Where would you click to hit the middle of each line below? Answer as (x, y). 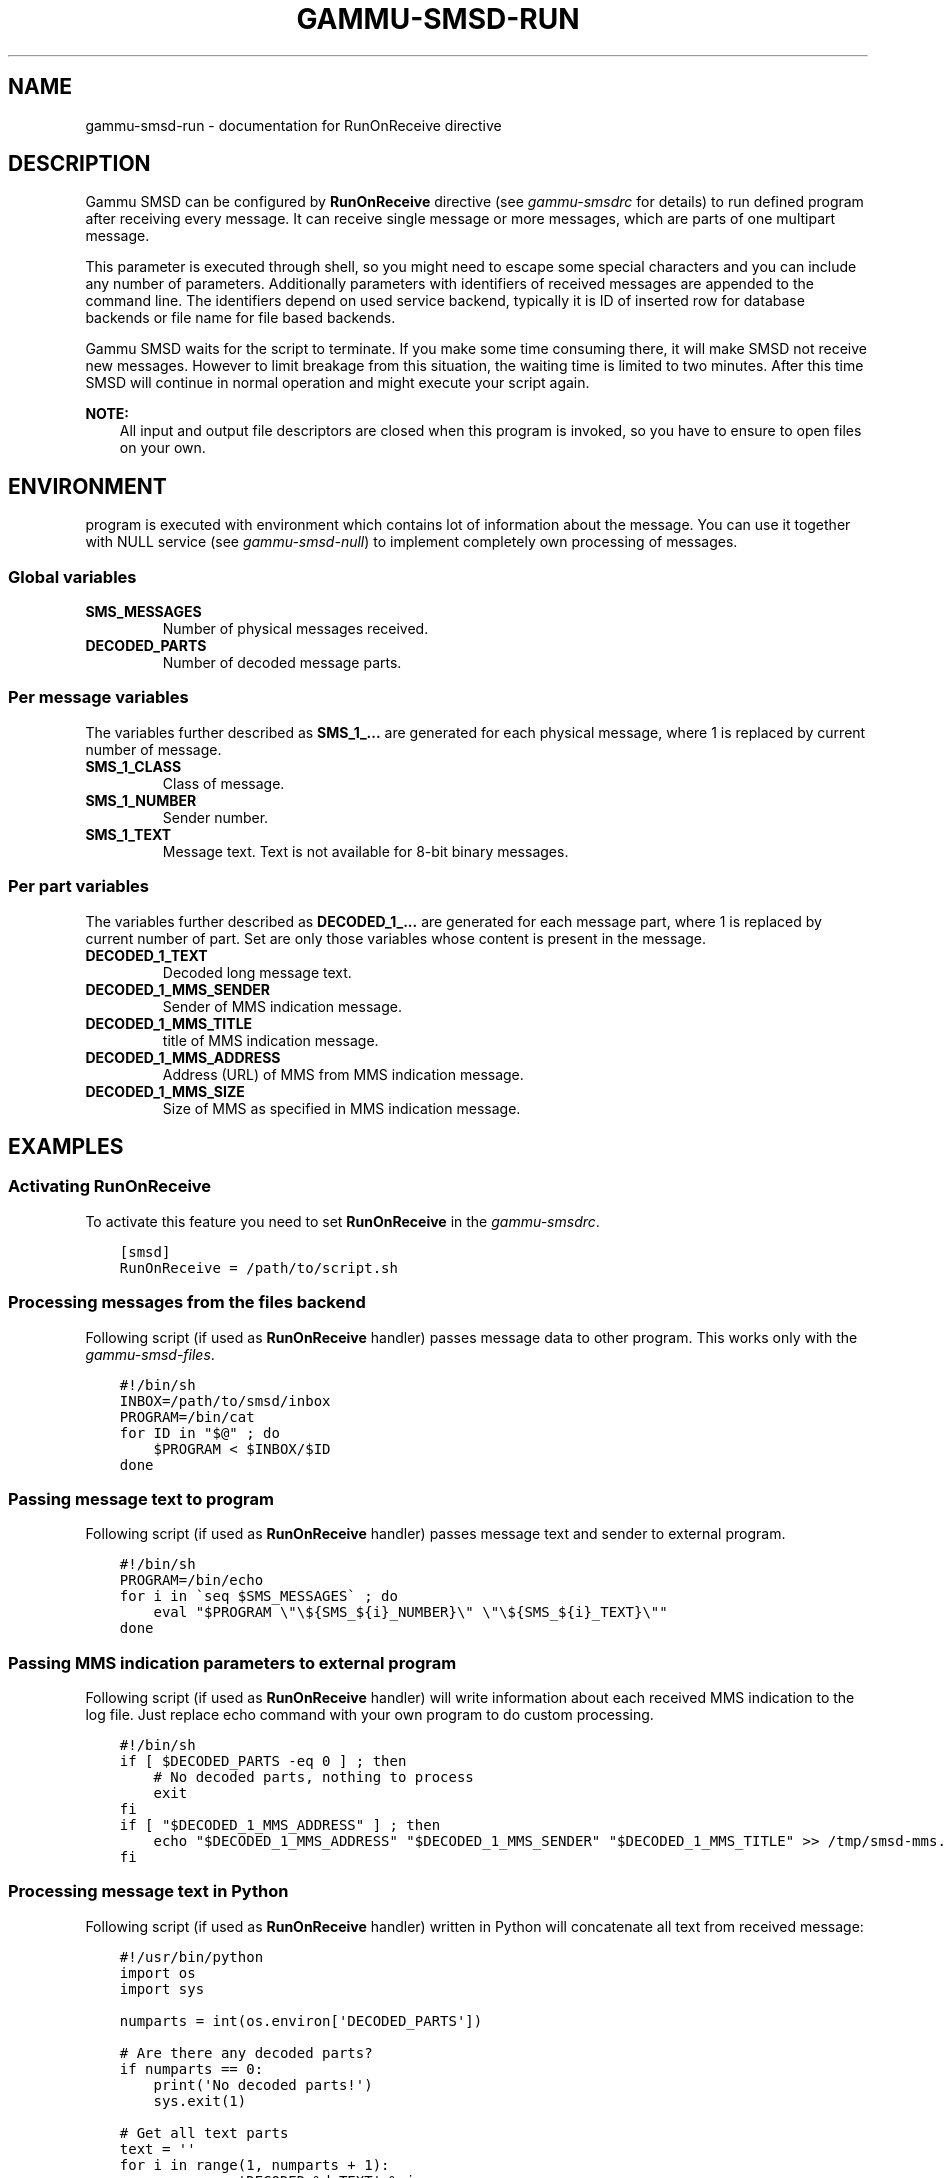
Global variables (72, 576)
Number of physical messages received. (295, 629)
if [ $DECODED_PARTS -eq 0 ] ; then (263, 1761)
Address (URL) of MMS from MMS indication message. (343, 1074)
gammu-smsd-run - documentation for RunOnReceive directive (293, 125)
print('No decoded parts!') (263, 2084)
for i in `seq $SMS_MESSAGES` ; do (258, 1596)
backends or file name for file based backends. (240, 318)
